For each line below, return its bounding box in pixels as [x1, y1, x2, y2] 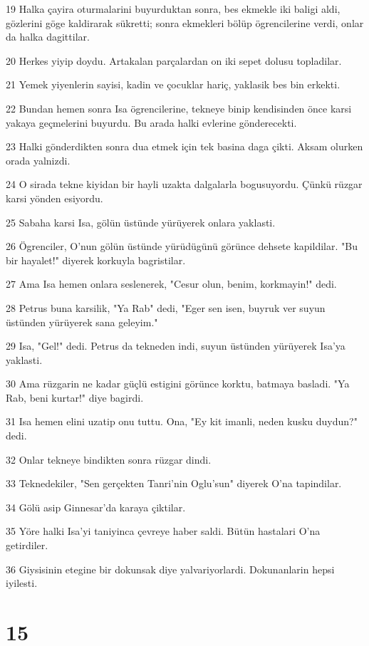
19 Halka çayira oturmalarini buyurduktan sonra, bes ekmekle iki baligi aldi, [6, 1, 341, 16]
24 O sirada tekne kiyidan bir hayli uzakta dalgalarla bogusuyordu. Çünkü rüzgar [6, 177, 363, 192]
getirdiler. [6, 538, 48, 553]
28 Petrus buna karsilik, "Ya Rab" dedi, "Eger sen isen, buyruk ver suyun [6, 300, 326, 315]
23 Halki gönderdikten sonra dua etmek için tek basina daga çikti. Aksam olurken [6, 139, 363, 154]
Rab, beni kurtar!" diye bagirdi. [6, 390, 144, 405]
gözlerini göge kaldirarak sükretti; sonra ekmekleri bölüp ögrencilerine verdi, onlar [6, 15, 364, 30]
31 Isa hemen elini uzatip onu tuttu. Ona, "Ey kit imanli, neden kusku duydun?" [6, 414, 358, 429]
